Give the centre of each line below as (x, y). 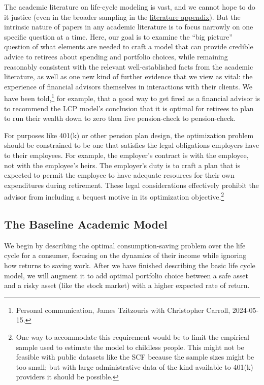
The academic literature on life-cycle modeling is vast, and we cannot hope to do (130, 7)
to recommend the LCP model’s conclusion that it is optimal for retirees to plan (129, 108)
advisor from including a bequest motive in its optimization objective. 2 (114, 196)
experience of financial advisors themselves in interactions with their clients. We (128, 86)
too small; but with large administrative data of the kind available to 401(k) (135, 366)
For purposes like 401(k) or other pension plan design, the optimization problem (129, 135)
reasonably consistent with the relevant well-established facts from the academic (129, 66)
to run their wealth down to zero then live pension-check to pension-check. (120, 118)
